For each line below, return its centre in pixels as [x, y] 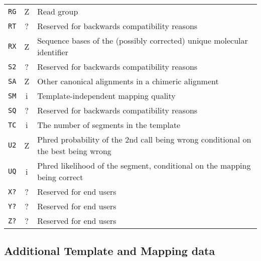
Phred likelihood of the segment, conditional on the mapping [144, 165]
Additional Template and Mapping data [110, 251]
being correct [60, 177]
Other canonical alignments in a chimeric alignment [128, 81]
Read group [58, 11]
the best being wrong [74, 151]
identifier [53, 52]
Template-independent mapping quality [106, 96]
